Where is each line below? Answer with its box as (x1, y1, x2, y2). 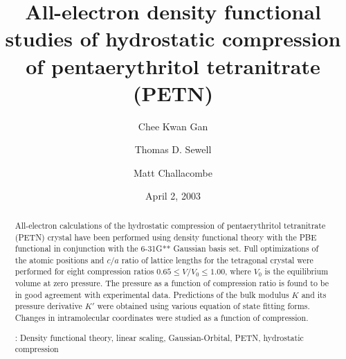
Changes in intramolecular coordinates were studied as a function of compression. (15, 312, 309, 324)
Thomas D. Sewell (134, 142, 212, 157)
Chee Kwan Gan (138, 119, 208, 133)
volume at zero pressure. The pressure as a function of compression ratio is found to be (15, 277, 329, 289)
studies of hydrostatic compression (5, 24, 341, 53)
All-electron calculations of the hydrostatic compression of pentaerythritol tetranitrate (15, 219, 326, 231)
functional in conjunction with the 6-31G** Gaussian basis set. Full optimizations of (15, 243, 319, 254)
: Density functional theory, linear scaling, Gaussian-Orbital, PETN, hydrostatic (15, 331, 304, 343)
